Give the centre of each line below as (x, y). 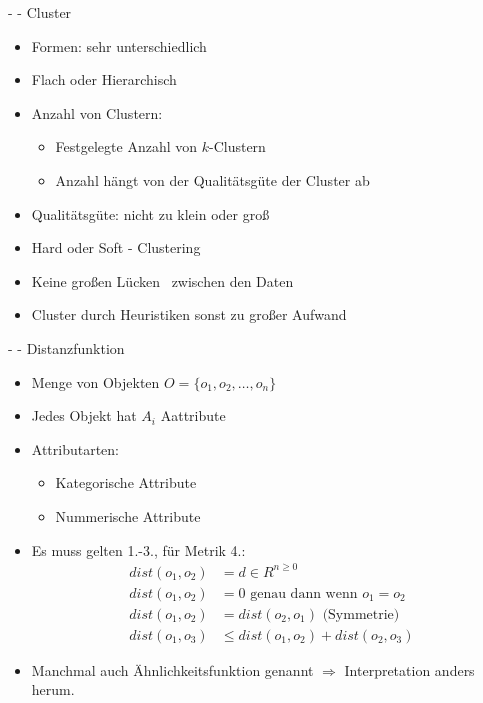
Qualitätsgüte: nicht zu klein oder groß (150, 213)
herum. (53, 689)
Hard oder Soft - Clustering (116, 247)
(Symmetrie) (361, 614)
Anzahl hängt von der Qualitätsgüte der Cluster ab (212, 179)
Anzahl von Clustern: (97, 112)
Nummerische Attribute (128, 515)
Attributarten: (75, 448)
